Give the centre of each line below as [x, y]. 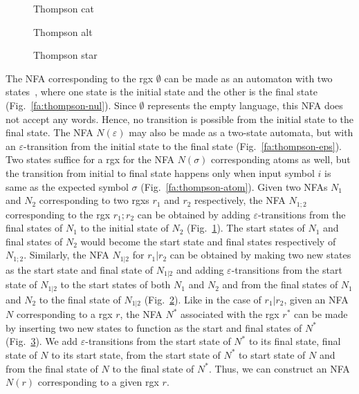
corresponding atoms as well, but [281, 159]
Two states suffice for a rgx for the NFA [90, 159]
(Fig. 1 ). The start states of [246, 228]
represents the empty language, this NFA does [245, 105]
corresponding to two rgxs [94, 200]
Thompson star [65, 55]
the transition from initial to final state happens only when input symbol [160, 172]
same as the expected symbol [67, 186]
